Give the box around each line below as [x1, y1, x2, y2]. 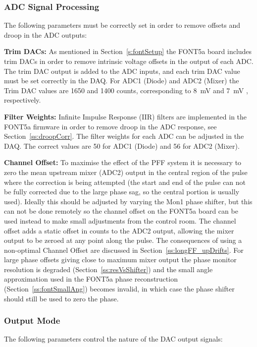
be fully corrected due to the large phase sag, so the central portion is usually [4, 186, 240, 197]
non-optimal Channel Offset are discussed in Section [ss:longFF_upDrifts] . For [4, 244, 244, 255]
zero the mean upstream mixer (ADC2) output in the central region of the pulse [4, 167, 248, 177]
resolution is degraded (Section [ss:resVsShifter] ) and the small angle [4, 264, 213, 274]
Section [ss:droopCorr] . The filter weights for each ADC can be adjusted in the [4, 131, 244, 141]
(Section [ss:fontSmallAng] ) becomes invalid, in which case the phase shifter [4, 284, 235, 294]
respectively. [4, 95, 41, 105]
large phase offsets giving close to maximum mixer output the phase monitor [4, 254, 237, 265]
